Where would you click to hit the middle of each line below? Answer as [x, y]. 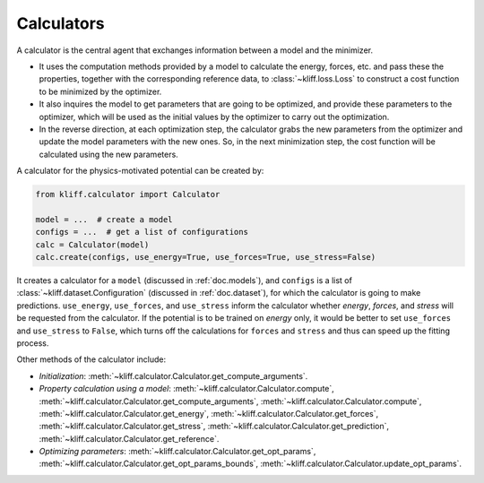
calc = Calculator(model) [92, 245]
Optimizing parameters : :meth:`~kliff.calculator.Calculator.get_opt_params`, [177, 452]
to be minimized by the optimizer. [100, 91]
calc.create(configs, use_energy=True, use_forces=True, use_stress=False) [206, 257]
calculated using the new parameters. [108, 154]
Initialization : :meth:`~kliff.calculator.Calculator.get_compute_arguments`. [173, 375]
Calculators [60, 23]
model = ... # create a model [104, 219]
